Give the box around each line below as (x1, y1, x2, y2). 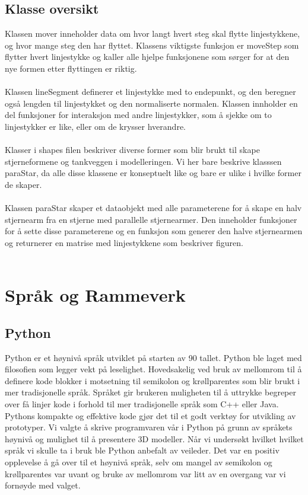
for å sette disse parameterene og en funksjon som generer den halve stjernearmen (5, 225, 303, 237)
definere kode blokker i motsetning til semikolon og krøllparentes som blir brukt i (5, 374, 300, 387)
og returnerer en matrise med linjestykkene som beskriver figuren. (5, 236, 243, 248)
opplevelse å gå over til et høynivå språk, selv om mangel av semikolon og (5, 456, 272, 468)
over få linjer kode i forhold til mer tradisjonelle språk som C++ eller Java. (5, 398, 279, 410)
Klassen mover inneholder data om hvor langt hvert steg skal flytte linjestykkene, (5, 27, 300, 40)
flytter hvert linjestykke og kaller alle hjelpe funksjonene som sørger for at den (5, 50, 290, 63)
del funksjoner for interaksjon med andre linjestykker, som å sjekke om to (5, 108, 272, 121)
